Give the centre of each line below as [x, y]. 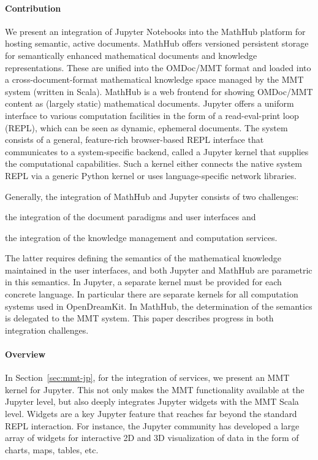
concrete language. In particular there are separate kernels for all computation [152, 294]
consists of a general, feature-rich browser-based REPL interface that [134, 140]
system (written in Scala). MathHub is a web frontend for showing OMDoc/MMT [159, 91]
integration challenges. [47, 330]
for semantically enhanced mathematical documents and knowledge [131, 55]
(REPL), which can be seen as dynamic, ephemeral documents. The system [146, 127]
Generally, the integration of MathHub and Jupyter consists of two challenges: [152, 196]
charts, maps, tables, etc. [52, 449]
